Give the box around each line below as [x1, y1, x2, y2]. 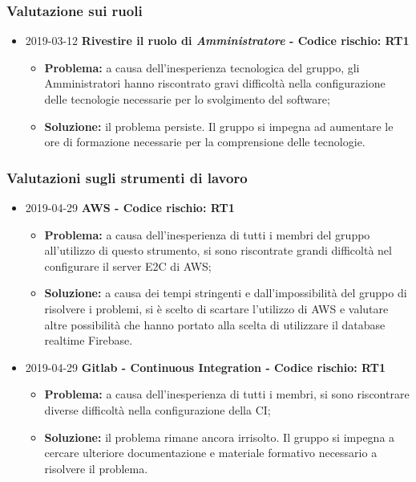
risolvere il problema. [44, 460, 148, 476]
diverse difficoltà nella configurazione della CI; [44, 401, 271, 418]
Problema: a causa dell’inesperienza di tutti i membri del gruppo [44, 226, 370, 243]
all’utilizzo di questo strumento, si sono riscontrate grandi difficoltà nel [44, 242, 392, 259]
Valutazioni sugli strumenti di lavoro [6, 167, 248, 187]
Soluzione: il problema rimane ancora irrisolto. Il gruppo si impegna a [44, 428, 395, 445]
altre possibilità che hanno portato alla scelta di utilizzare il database [44, 316, 386, 333]
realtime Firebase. [44, 332, 133, 349]
